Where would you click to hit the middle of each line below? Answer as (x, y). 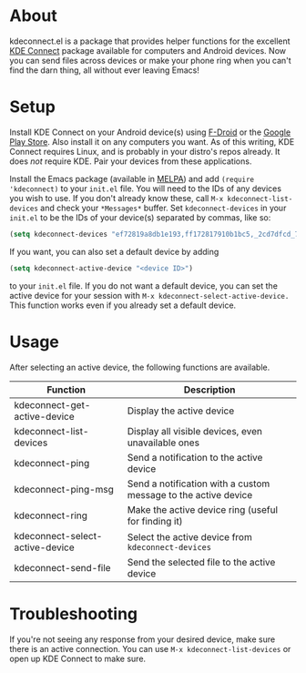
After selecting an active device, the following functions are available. (140, 367)
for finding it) (155, 521)
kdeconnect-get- (52, 404)
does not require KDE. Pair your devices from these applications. (131, 161)
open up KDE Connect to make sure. (78, 658)
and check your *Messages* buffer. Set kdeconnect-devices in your (163, 208)
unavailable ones (163, 443)
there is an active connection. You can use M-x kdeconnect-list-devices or (150, 648)
